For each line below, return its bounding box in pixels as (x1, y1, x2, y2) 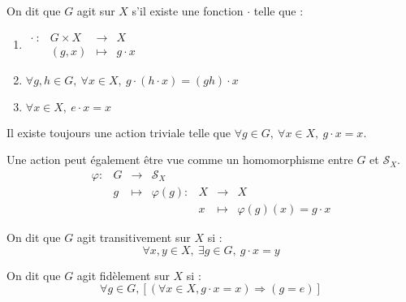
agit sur (76, 2, 115, 19)
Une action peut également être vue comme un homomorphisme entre (6, 151, 353, 168)
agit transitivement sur (76, 228, 191, 245)
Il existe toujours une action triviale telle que (6, 123, 231, 140)
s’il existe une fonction (132, 2, 244, 19)
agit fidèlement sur (76, 266, 170, 283)
